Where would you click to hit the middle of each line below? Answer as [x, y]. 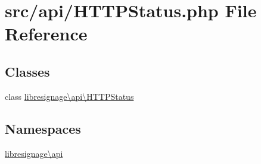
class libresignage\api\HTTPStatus [69, 96]
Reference [46, 34]
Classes [27, 71]
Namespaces [43, 128]
